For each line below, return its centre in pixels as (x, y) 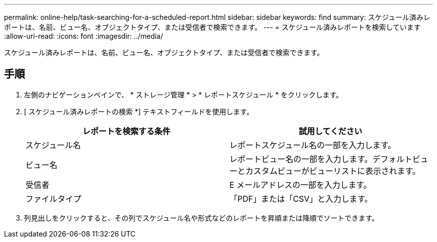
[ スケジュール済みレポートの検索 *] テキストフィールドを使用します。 (139, 111)
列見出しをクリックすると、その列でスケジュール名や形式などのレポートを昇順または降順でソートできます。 (202, 218)
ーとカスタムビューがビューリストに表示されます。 (325, 171)
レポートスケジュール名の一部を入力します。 (313, 145)
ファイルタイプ (54, 199)
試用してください (330, 131)
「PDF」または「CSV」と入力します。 (301, 199)
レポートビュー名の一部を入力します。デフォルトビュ (329, 159)
